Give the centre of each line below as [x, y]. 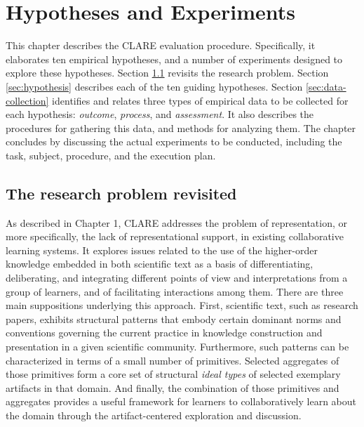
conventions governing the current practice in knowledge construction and [164, 333]
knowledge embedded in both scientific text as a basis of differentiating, [160, 264]
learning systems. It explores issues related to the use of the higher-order [162, 250]
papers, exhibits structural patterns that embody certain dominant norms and [174, 318]
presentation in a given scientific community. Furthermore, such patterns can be [177, 347]
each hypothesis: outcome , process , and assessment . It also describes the [160, 114]
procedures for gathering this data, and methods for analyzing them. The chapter [181, 127]
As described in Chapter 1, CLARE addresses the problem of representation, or [177, 222]
